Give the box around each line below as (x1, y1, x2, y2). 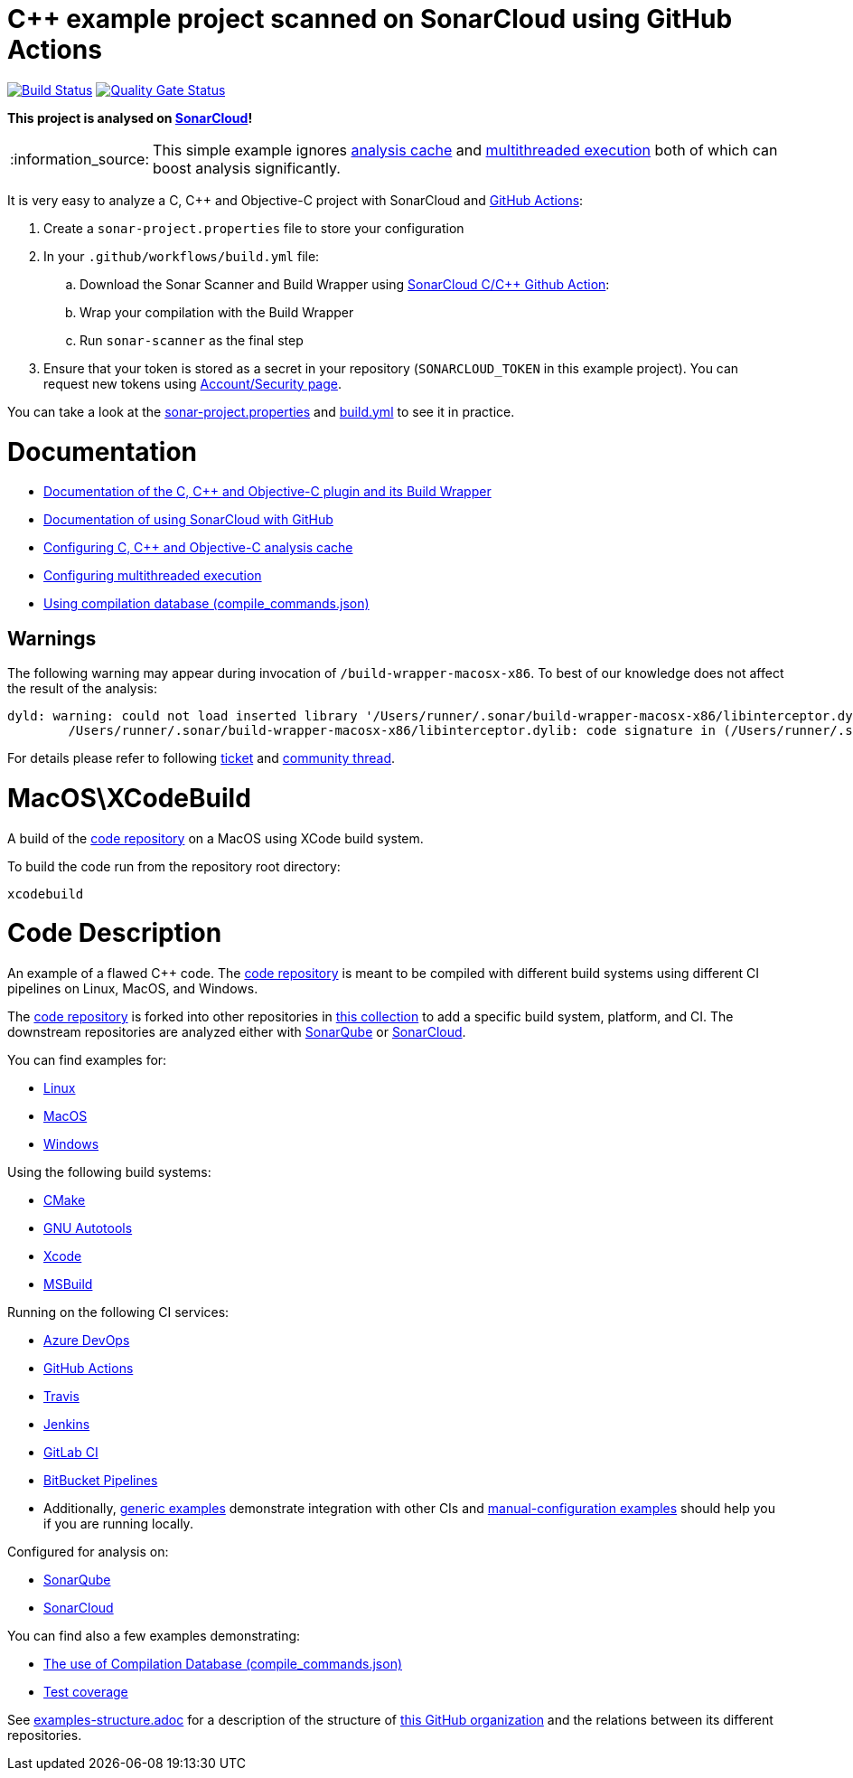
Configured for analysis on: (7, 1544, 169, 1560)
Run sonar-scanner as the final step (80, 332, 304, 348)
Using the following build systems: (7, 1164, 211, 1181)
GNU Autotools (43, 1220, 133, 1237)
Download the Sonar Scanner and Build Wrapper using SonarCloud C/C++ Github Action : (80, 276, 610, 292)
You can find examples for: (7, 1052, 167, 1068)
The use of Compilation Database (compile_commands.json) (43, 1656, 403, 1672)
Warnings (7, 626, 97, 650)
